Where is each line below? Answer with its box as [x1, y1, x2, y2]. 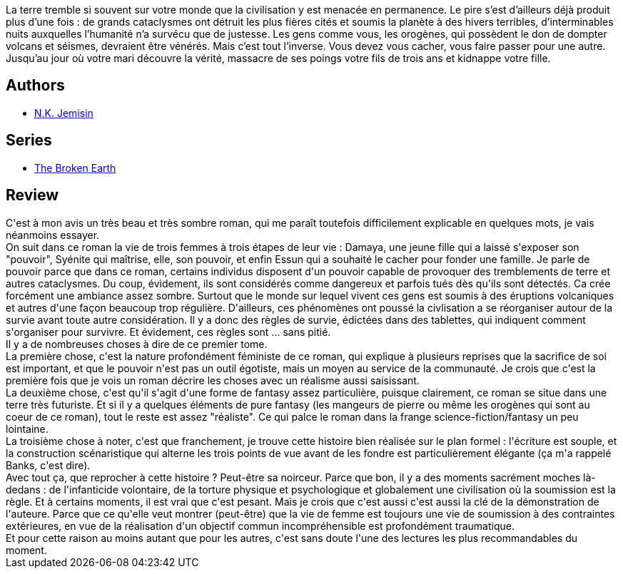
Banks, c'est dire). [6, 458, 91, 471]
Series [6, 131, 52, 150]
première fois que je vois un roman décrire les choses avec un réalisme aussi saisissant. [6, 374, 420, 386]
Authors [6, 76, 65, 95]
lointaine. [6, 422, 49, 435]
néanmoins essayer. [6, 228, 100, 241]
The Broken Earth [34, 161, 116, 174]
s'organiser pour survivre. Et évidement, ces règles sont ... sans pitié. [6, 325, 331, 338]
